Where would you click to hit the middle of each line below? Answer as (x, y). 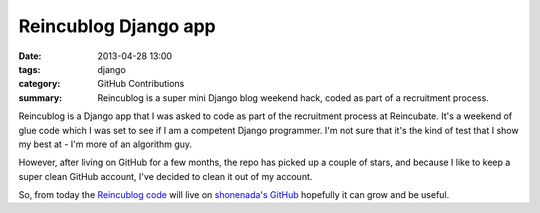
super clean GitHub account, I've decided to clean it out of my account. (165, 176)
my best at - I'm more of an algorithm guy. (105, 144)
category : (39, 84)
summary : (40, 97)
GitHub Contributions (141, 84)
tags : (29, 69)
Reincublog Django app (117, 26)
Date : (30, 56)
